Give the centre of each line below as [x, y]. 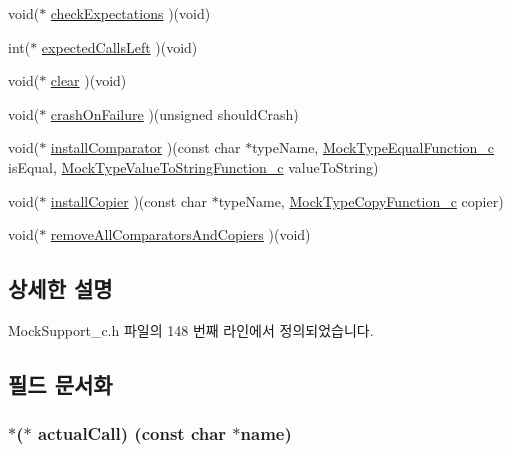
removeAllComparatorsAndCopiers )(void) [180, 234]
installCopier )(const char [128, 200]
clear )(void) [88, 80]
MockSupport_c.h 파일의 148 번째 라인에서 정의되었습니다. [191, 329]
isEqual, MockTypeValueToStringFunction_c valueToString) [193, 166]
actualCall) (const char [132, 433]
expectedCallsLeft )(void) [119, 46]
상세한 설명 [60, 288]
